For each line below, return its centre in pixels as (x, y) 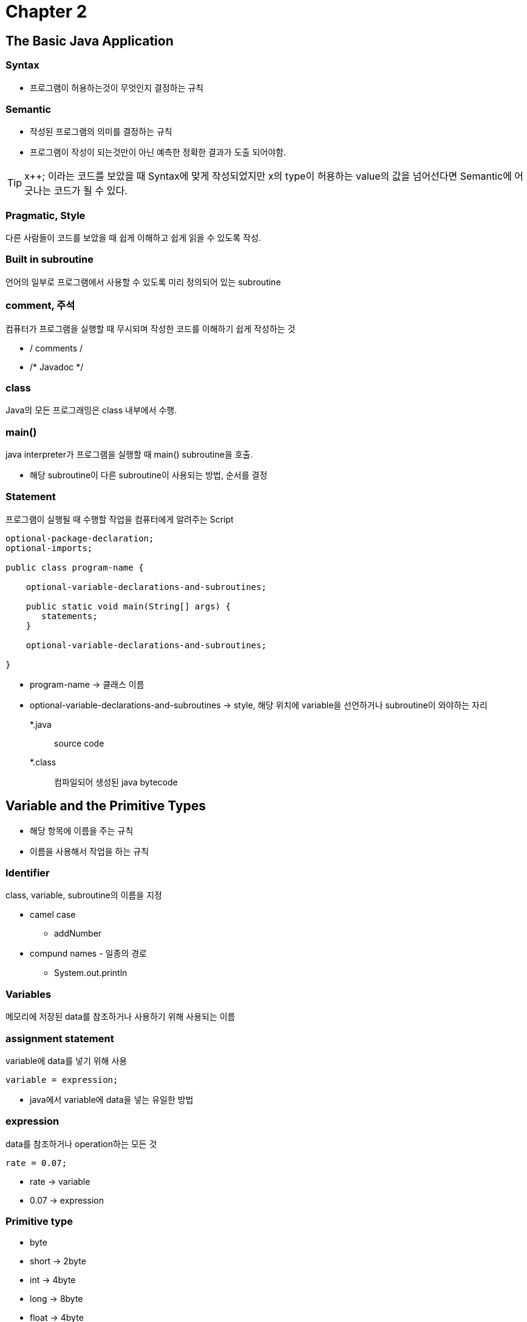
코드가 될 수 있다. (90, 191)
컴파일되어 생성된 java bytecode (116, 782)
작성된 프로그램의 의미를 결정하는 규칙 (101, 132)
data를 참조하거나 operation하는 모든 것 (81, 1144)
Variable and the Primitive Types (106, 806)
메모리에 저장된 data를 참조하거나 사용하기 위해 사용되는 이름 (121, 1017)
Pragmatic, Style (46, 215)
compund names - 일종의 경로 (88, 954)
